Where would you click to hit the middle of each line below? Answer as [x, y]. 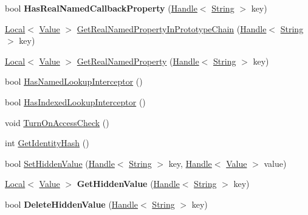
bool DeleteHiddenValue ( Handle [72, 204]
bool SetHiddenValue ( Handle [60, 163]
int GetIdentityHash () [47, 143]
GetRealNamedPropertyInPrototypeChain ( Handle [172, 28]
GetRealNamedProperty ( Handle [138, 61]
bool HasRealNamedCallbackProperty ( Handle [101, 8]
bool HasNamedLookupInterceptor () [74, 81]
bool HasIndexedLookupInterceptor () [75, 101]
